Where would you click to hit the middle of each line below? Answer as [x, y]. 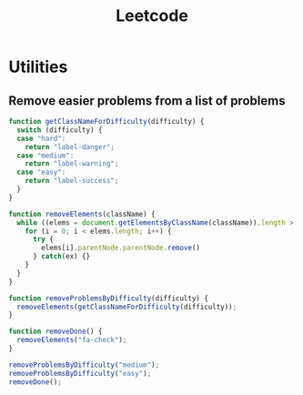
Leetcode [152, 16]
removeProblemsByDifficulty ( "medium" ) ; [84, 365]
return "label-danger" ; [70, 147]
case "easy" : [41, 172]
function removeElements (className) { [82, 214]
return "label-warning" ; [72, 164]
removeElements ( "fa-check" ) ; [72, 340]
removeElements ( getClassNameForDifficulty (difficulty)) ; [127, 307]
